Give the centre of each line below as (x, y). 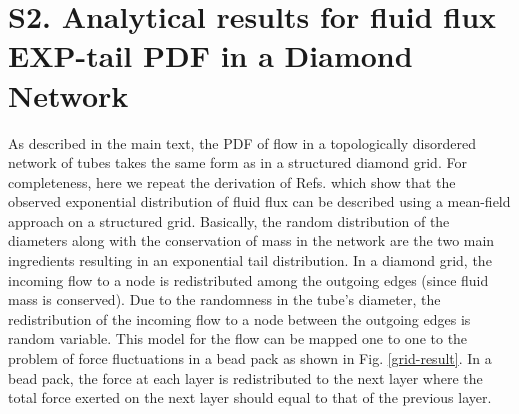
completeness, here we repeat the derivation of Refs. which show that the (232, 181)
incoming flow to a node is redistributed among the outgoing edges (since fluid (248, 279)
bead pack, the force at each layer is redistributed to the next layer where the (245, 377)
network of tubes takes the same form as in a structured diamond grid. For (237, 162)
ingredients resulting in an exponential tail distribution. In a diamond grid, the (250, 260)
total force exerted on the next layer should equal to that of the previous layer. (250, 397)
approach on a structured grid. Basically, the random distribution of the (229, 220)
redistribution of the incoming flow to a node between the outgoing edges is (239, 318)
